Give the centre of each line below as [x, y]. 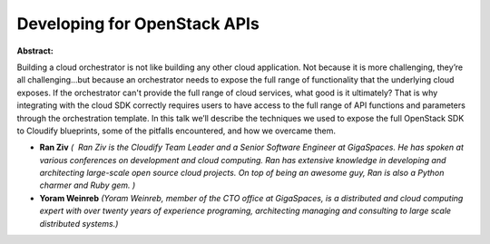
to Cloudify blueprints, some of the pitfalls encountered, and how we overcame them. [176, 131]
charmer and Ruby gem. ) [88, 185]
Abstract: [35, 51]
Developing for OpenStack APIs [138, 24]
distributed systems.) [79, 223]
